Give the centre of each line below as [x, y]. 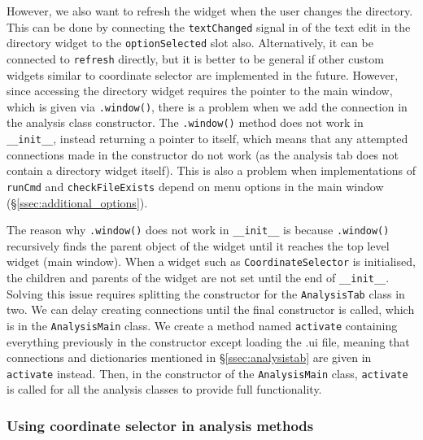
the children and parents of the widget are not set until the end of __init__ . [198, 278]
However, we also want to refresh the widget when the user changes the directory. [210, 11]
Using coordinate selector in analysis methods [160, 425]
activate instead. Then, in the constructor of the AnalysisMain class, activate [207, 373]
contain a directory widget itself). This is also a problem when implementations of [211, 170]
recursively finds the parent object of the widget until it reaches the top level [198, 245]
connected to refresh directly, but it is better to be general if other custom [195, 58]
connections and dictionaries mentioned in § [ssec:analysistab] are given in [189, 357]
